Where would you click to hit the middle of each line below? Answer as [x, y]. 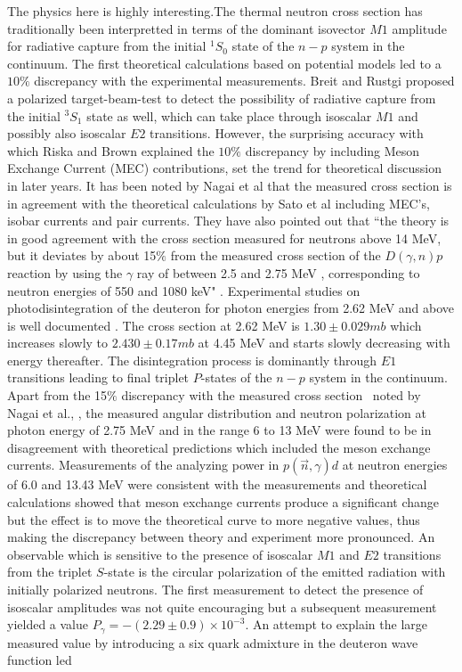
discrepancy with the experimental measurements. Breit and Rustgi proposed [244, 81]
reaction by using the [65, 272]
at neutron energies [395, 465]
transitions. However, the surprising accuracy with [287, 133]
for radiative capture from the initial [107, 46]
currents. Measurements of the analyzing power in [143, 465]
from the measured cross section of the [276, 255]
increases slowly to [58, 343]
